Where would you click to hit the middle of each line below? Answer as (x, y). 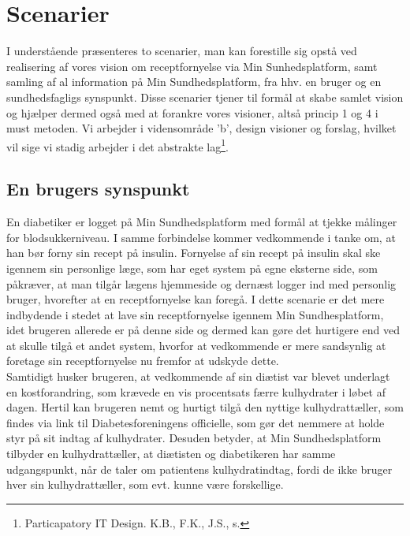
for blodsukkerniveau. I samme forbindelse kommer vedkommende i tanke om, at (201, 237)
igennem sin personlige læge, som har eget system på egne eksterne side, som (192, 268)
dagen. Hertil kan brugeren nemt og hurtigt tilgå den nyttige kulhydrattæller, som (205, 407)
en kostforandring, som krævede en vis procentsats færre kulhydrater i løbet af (196, 391)
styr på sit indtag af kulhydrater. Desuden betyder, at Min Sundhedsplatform (194, 438)
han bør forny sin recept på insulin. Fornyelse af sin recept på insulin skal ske (194, 253)
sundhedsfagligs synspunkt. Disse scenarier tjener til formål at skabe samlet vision (205, 97)
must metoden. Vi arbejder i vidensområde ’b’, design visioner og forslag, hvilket (201, 128)
